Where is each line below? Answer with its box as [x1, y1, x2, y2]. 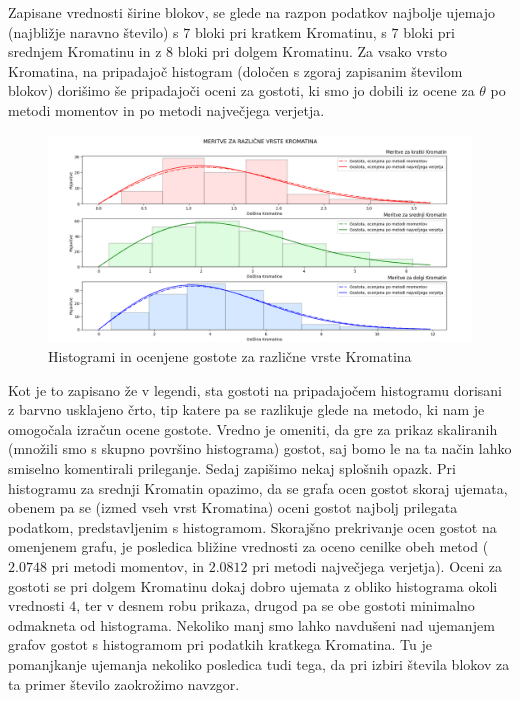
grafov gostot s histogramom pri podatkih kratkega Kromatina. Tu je [8, 634, 432, 655]
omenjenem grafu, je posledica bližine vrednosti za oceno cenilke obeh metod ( [8, 536, 489, 557]
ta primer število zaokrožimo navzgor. [8, 673, 240, 694]
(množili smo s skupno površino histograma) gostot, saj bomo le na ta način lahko [8, 438, 512, 459]
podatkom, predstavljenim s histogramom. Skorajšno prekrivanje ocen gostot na [8, 516, 497, 537]
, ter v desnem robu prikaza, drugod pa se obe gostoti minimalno [76, 595, 475, 616]
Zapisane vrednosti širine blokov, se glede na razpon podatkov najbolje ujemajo [8, 2, 495, 22]
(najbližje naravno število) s [8, 21, 179, 42]
